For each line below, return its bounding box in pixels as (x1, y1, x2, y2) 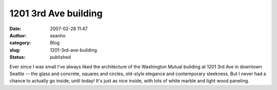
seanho (50, 32, 66, 38)
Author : (9, 32, 27, 38)
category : (9, 40, 31, 46)
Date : (9, 26, 22, 32)
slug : (9, 47, 21, 53)
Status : (9, 54, 26, 60)
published (50, 54, 71, 60)
